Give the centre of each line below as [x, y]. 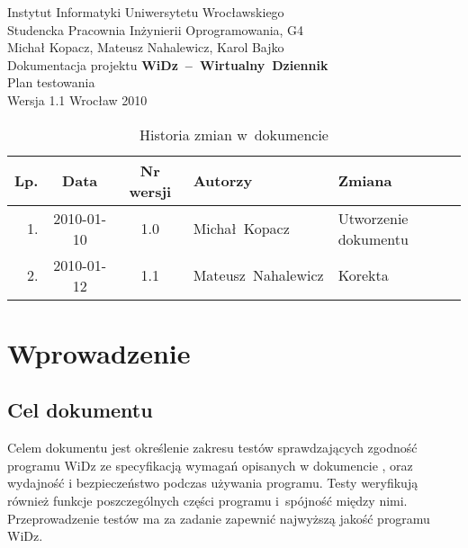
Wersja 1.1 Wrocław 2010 [77, 99]
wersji [150, 191]
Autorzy [223, 181]
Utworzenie [373, 218]
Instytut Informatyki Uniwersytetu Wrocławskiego [146, 12]
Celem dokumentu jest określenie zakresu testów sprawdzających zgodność [212, 448]
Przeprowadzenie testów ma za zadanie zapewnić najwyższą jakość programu [219, 518]
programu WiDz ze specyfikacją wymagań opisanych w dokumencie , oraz [210, 465]
